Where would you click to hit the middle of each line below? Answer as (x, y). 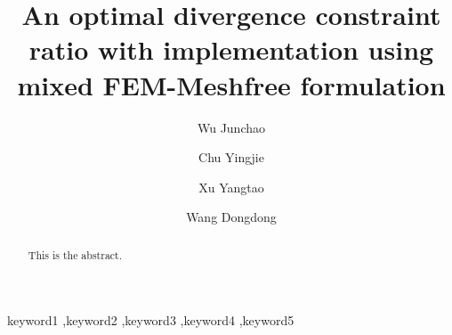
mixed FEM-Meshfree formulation (231, 84)
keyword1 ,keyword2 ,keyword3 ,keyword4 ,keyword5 (151, 320)
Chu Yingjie (231, 157)
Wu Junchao (231, 127)
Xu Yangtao (231, 187)
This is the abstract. (75, 254)
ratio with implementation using (231, 49)
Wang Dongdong (231, 217)
